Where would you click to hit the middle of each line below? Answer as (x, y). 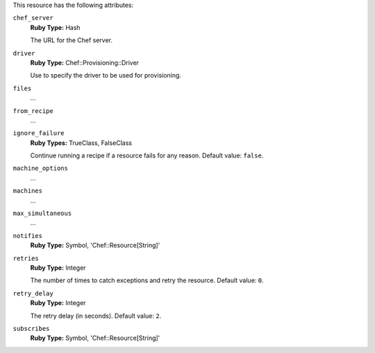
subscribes (31, 328)
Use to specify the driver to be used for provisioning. (106, 76)
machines (28, 191)
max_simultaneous (42, 214)
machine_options (41, 169)
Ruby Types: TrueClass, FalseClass (81, 143)
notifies (28, 235)
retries (26, 258)
